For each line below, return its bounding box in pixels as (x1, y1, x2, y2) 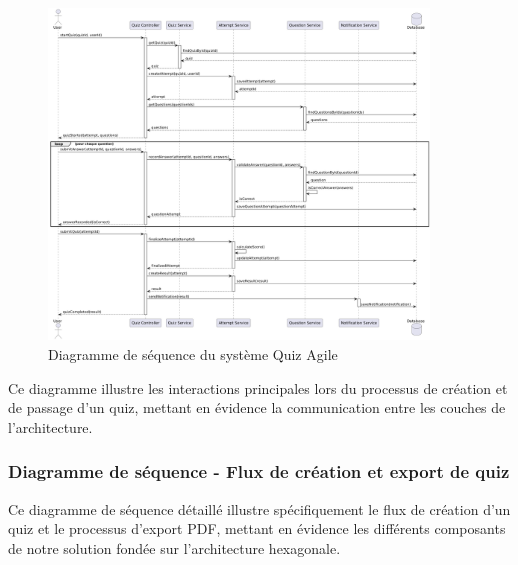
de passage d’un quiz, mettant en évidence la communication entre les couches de (8, 397, 506, 418)
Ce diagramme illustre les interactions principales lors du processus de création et (8, 377, 508, 398)
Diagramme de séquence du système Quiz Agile (48, 343, 338, 364)
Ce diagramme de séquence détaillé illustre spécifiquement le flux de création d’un (8, 498, 511, 519)
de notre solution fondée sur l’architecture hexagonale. (8, 537, 341, 558)
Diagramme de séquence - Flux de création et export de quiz (8, 459, 510, 484)
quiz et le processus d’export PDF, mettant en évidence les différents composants (8, 518, 506, 539)
